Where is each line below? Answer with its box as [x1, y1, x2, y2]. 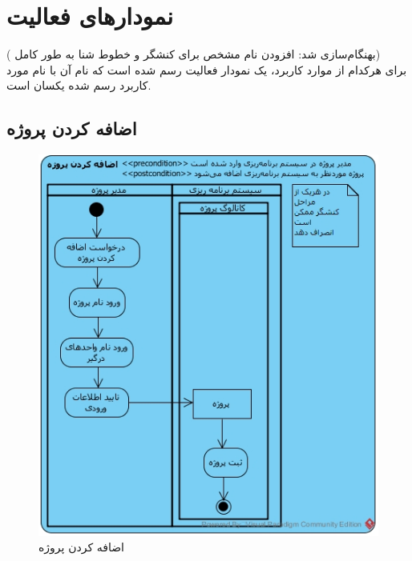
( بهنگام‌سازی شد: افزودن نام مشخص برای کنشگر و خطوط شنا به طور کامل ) [6, 46, 381, 62]
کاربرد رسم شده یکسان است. [6, 77, 151, 94]
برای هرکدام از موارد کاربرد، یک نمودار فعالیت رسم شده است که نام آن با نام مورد [6, 61, 407, 78]
